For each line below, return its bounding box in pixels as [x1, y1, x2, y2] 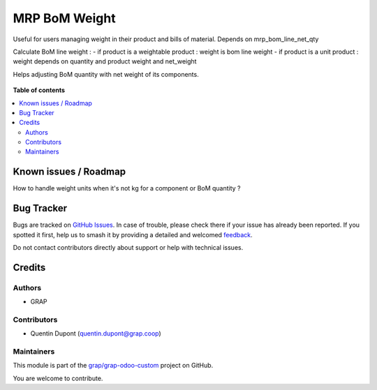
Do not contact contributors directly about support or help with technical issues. [13, 243, 244, 252]
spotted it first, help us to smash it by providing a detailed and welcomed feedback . [13, 230, 253, 239]
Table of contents [13, 86, 66, 94]
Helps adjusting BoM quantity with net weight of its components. [13, 70, 199, 78]
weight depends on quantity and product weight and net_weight [13, 57, 197, 66]
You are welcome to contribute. [13, 374, 103, 382]
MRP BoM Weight [13, 10, 116, 26]
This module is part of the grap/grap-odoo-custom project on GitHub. [13, 361, 214, 370]
